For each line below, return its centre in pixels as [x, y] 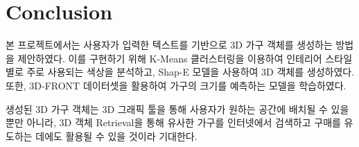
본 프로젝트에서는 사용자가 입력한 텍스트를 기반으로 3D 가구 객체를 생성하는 [169, 45]
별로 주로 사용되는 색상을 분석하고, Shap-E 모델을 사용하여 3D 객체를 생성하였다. [180, 72]
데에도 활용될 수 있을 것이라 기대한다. [116, 136]
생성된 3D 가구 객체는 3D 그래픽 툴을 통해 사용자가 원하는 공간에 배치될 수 [167, 109]
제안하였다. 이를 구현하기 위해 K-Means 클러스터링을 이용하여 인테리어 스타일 [185, 58]
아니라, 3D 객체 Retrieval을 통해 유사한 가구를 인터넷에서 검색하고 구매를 [184, 122]
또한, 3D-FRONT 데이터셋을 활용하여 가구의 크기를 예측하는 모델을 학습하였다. [176, 85]
